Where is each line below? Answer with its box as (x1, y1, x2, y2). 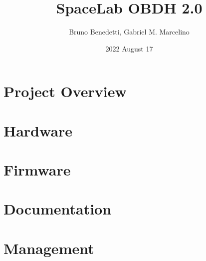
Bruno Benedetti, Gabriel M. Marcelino (69, 26, 190, 37)
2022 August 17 (105, 43, 153, 53)
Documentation (3, 198, 112, 219)
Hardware (3, 120, 73, 140)
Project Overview (3, 81, 127, 101)
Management (3, 237, 94, 258)
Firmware (3, 159, 71, 180)
